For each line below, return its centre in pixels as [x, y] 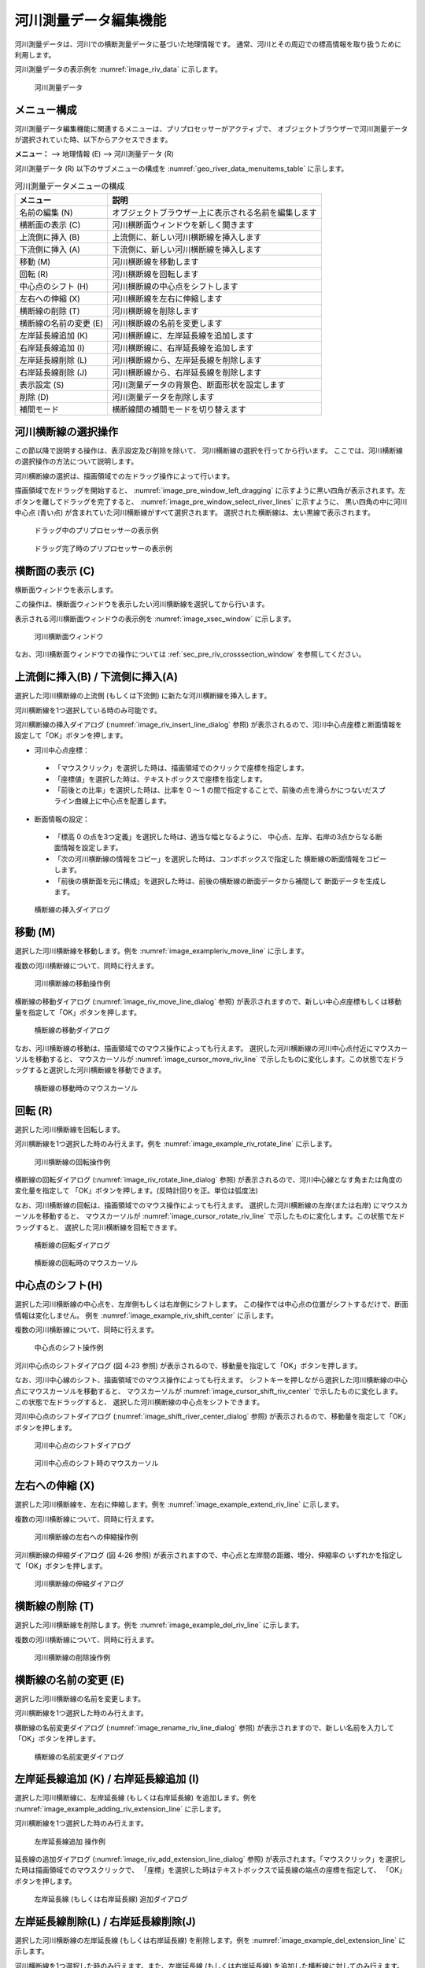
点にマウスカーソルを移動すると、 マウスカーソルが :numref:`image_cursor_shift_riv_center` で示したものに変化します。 [209, 1391]
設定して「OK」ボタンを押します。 [71, 735]
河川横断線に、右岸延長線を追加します [183, 348]
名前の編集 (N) [46, 213]
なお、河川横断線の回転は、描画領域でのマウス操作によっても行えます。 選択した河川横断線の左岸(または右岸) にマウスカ [211, 1205]
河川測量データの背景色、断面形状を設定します [199, 384]
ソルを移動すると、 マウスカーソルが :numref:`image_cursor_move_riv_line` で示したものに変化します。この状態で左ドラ [209, 1060]
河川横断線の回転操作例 [72, 1162]
